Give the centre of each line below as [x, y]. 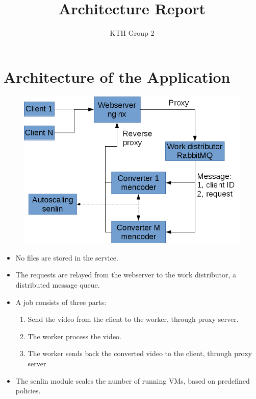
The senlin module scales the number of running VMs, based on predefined [133, 380]
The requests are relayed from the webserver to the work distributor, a [126, 275]
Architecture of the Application [117, 76]
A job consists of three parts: [61, 302]
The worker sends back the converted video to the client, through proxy [140, 353]
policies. [28, 391]
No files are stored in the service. [67, 257]
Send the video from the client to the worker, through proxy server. [133, 319]
